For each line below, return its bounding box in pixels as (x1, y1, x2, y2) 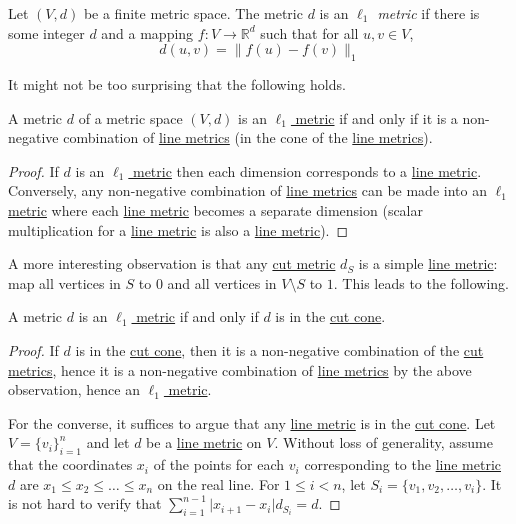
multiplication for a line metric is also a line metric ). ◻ (8, 219, 349, 240)
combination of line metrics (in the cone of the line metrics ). (63, 127, 433, 148)
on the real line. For (157, 473, 280, 494)
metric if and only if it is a (295, 107, 458, 128)
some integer (8, 22, 85, 43)
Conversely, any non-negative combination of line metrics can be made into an (8, 180, 487, 201)
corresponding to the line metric (304, 454, 501, 475)
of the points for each (153, 454, 285, 475)
